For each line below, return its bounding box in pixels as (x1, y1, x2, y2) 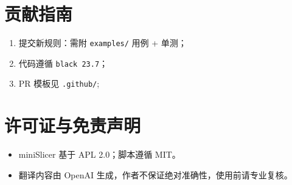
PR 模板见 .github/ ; (18, 77, 100, 90)
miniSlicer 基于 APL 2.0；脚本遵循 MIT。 (18, 148, 181, 161)
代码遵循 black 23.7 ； (18, 56, 108, 69)
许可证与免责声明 (4, 113, 141, 138)
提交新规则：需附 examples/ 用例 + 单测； (18, 36, 187, 49)
